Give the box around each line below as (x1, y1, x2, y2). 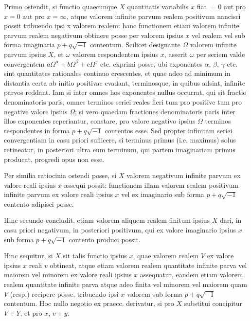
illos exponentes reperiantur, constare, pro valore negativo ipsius (4, 116, 196, 126)
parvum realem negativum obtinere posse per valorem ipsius (4, 30, 183, 40)
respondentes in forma (4, 125, 70, 135)
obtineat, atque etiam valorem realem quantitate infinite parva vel (50, 260, 247, 270)
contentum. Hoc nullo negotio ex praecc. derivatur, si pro (4, 298, 174, 308)
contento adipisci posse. (4, 198, 74, 209)
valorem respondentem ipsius (72, 49, 159, 59)
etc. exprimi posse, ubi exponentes (100, 58, 202, 69)
